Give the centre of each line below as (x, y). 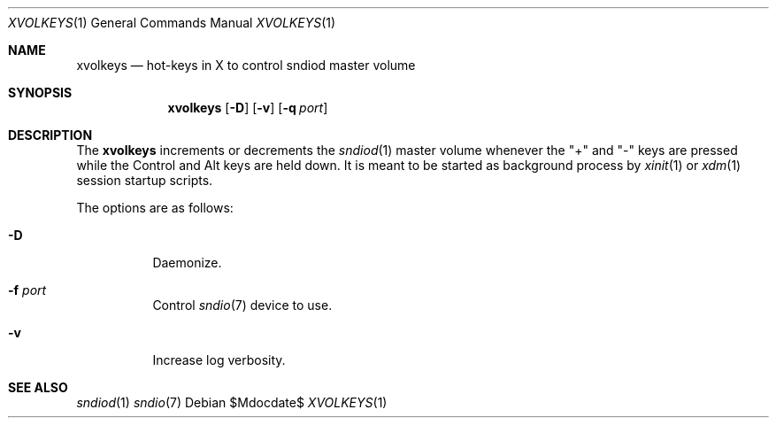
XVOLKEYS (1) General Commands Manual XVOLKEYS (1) (172, 23)
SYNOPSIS (40, 93)
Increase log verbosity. (219, 360)
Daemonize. (187, 263)
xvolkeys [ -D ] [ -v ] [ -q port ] (248, 108)
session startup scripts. (145, 180)
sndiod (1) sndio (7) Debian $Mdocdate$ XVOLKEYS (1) (232, 402)
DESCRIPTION (50, 135)
